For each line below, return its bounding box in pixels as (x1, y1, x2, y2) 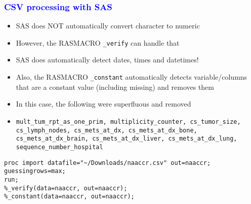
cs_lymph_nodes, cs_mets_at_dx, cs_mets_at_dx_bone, (16, 126, 197, 134)
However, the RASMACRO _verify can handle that (16, 37, 180, 48)
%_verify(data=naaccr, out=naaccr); (4, 184, 128, 192)
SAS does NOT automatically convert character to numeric (16, 20, 200, 31)
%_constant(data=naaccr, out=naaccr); (4, 193, 135, 200)
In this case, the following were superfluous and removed (16, 98, 191, 109)
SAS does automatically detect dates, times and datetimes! (16, 54, 199, 65)
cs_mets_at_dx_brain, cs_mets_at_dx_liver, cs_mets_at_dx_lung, (16, 135, 237, 143)
